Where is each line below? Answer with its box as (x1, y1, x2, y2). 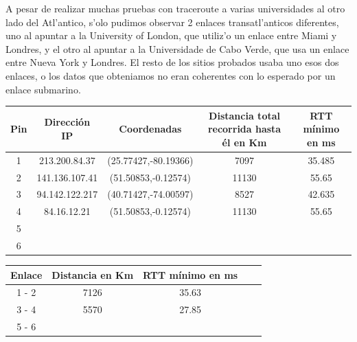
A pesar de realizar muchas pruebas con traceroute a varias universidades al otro (5, 1, 345, 15)
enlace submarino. (5, 82, 81, 96)
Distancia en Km (51, 267, 134, 282)
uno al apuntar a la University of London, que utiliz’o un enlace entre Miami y (5, 28, 337, 43)
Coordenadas (119, 122, 182, 136)
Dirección (44, 115, 91, 129)
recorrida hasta (207, 122, 281, 136)
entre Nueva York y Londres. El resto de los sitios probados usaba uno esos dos (5, 55, 339, 69)
